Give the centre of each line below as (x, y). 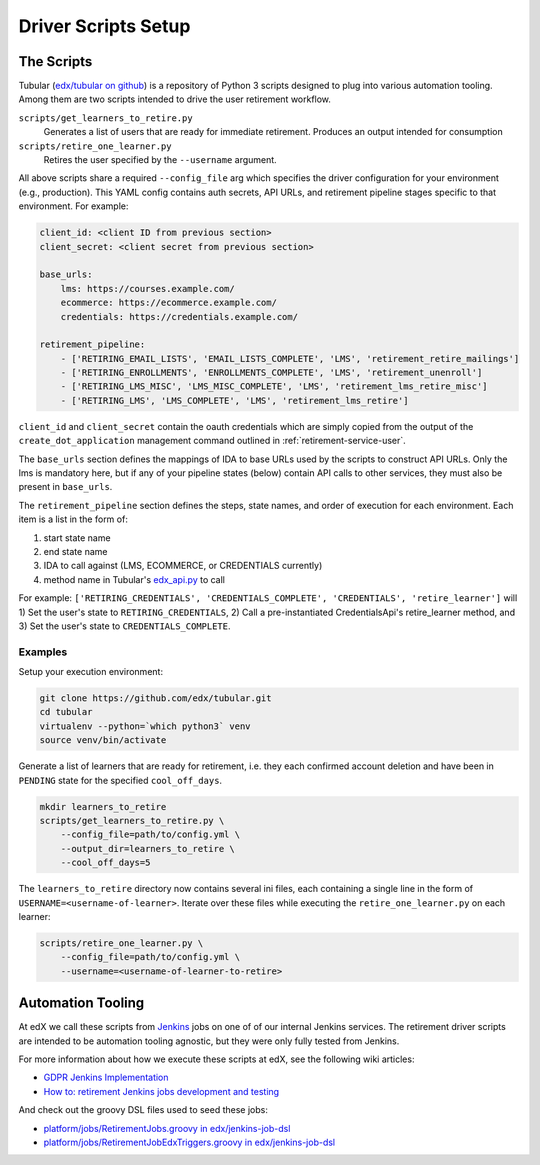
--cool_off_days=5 (105, 863)
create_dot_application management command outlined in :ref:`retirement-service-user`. (212, 441)
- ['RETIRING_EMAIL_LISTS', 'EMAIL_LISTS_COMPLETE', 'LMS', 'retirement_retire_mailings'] (290, 358)
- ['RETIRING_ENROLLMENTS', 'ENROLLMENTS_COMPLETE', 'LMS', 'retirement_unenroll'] (271, 373)
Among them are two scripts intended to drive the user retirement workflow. (175, 99)
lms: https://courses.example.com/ (147, 288)
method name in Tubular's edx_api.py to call (134, 579)
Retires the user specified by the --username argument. (160, 160)
